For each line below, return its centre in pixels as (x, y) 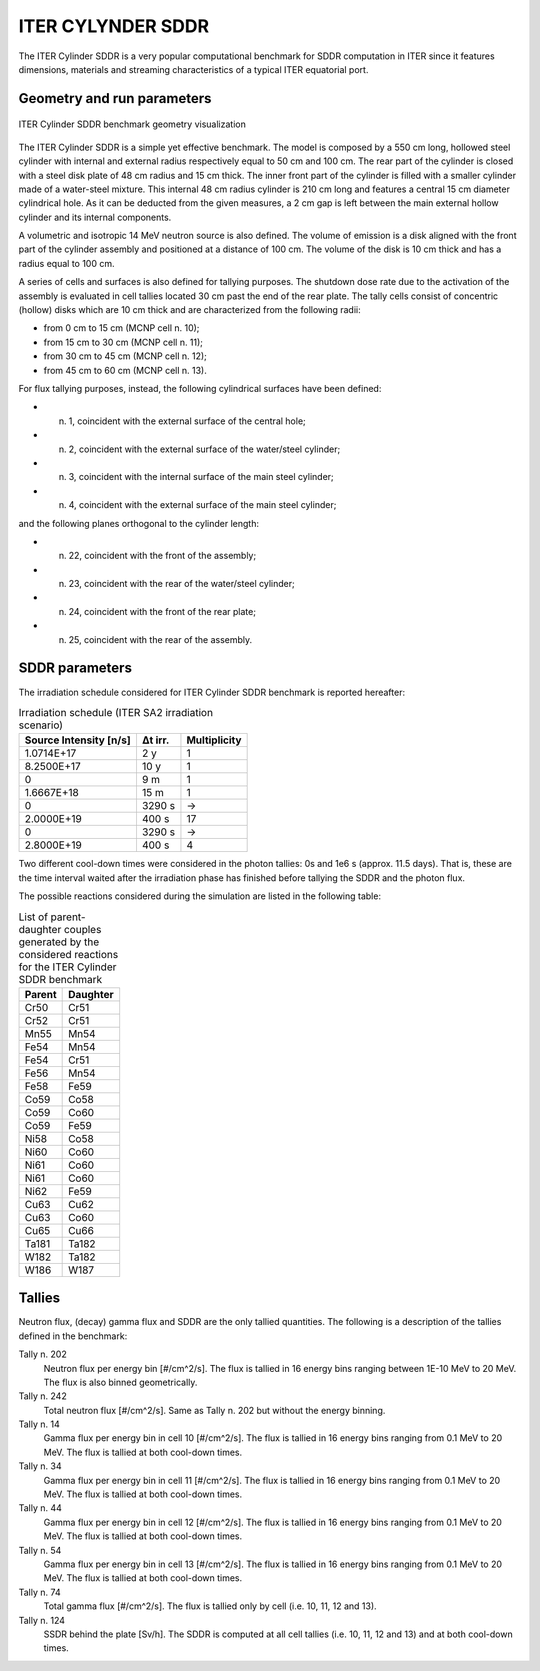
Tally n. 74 (39, 1592)
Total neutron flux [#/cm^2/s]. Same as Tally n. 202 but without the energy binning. (214, 1410)
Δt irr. (155, 740)
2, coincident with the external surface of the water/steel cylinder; (204, 449)
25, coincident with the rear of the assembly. (160, 639)
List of (33, 917)
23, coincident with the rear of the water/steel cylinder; (181, 584)
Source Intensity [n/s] (77, 740)
